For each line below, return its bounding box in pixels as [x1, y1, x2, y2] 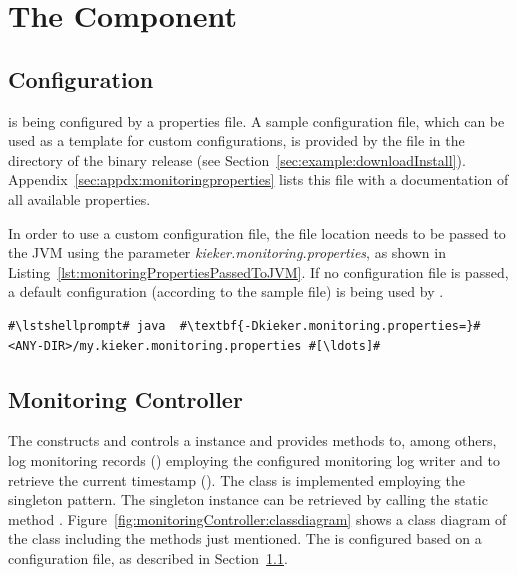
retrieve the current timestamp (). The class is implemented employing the [8, 469, 465, 490]
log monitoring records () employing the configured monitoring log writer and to [8, 449, 500, 470]
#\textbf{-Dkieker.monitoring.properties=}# [179, 318, 481, 333]
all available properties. [8, 188, 151, 209]
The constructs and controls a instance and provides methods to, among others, [8, 430, 497, 451]
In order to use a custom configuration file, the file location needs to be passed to [8, 222, 506, 243]
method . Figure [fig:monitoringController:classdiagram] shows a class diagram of [8, 508, 507, 529]
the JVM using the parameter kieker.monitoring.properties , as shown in [8, 242, 446, 263]
